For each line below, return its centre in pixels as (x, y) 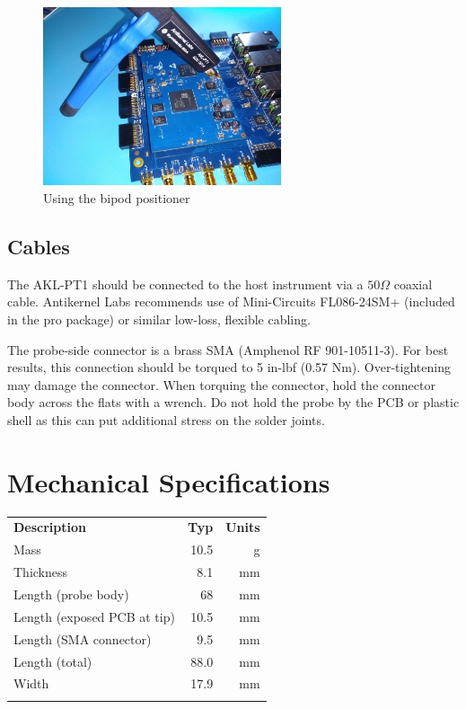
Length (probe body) (71, 594)
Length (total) (53, 661)
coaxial (413, 284)
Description (50, 527)
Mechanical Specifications (169, 481)
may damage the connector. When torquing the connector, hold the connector (221, 384)
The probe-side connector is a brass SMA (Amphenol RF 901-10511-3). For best (228, 349)
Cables (39, 246)
